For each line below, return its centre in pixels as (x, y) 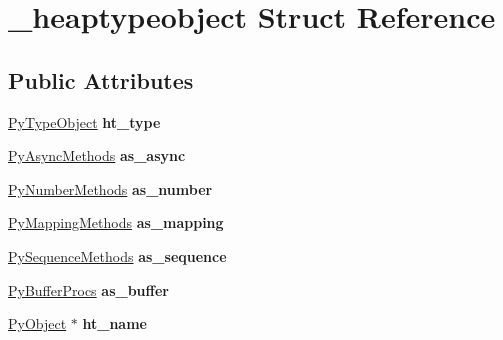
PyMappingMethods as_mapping (116, 222)
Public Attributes (101, 79)
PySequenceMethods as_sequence (117, 255)
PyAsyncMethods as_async (97, 155)
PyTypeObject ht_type (84, 121)
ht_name (114, 323)
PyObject (37, 323)
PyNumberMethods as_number (110, 188)
